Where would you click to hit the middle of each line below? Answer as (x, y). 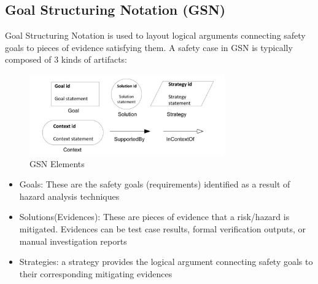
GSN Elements (57, 163)
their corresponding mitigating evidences (96, 273)
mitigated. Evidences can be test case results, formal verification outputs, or (163, 229)
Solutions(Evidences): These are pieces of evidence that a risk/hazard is (154, 217)
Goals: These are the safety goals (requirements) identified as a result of (155, 184)
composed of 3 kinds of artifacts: (66, 59)
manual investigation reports (73, 241)
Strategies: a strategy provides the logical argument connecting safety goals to (166, 262)
